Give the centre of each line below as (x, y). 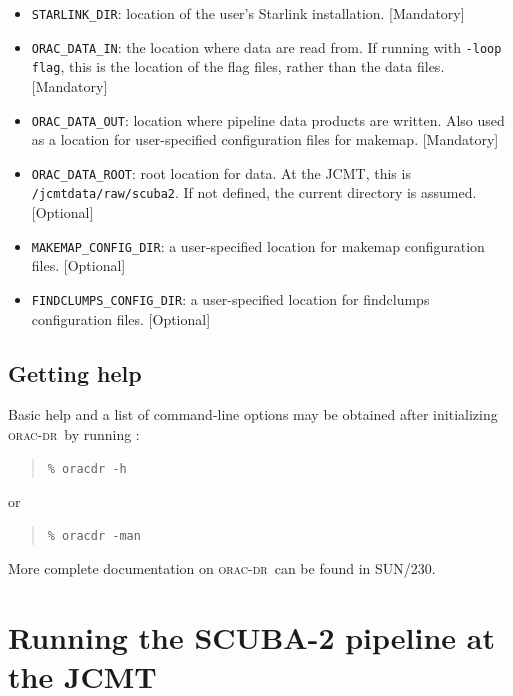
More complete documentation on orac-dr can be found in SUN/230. (222, 568)
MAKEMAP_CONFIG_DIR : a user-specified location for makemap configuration (258, 245)
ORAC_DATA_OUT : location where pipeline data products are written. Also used (268, 119)
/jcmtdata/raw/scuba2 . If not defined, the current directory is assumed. (254, 192)
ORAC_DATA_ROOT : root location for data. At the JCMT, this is (221, 172)
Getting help (75, 372)
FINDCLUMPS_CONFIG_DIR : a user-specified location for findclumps (230, 298)
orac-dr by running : (74, 434)
